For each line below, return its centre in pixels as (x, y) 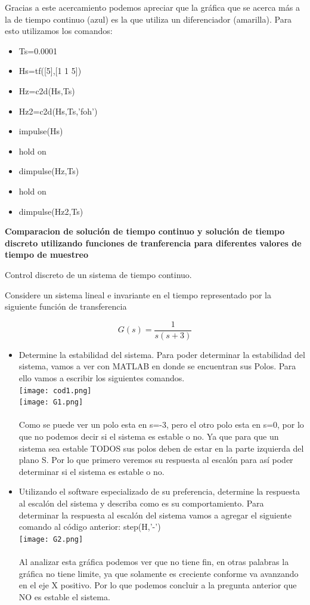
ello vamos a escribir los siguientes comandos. (102, 377)
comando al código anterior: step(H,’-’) (90, 527)
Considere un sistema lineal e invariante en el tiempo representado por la (138, 294)
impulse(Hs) (41, 131)
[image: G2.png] (51, 539)
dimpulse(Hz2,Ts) (51, 211)
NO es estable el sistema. (64, 596)
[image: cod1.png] (55, 391)
